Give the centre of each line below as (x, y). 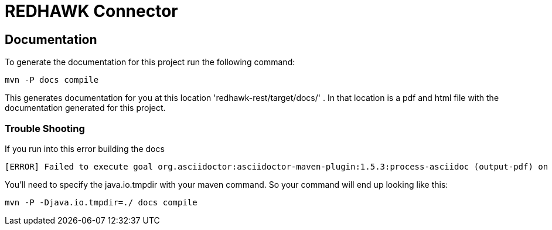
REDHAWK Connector (91, 11)
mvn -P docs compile (52, 80)
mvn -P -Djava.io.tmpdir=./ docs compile (101, 202)
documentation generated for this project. (85, 108)
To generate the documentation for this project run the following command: (150, 62)
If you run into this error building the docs (85, 148)
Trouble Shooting (45, 128)
